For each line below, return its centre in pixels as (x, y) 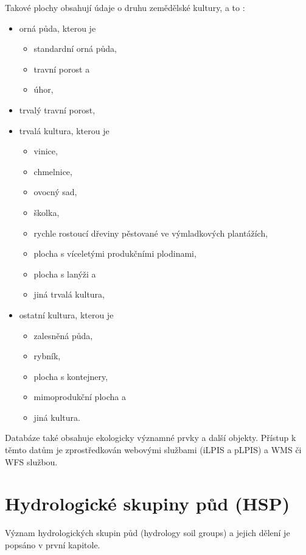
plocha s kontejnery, (71, 376)
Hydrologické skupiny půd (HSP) (148, 503)
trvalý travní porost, (57, 109)
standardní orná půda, (75, 48)
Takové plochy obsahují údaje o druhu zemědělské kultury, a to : (125, 7)
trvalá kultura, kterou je (64, 130)
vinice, (46, 151)
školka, (47, 212)
